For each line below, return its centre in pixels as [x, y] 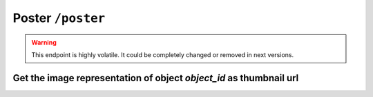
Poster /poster [59, 18]
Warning [44, 42]
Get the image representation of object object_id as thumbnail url [156, 78]
